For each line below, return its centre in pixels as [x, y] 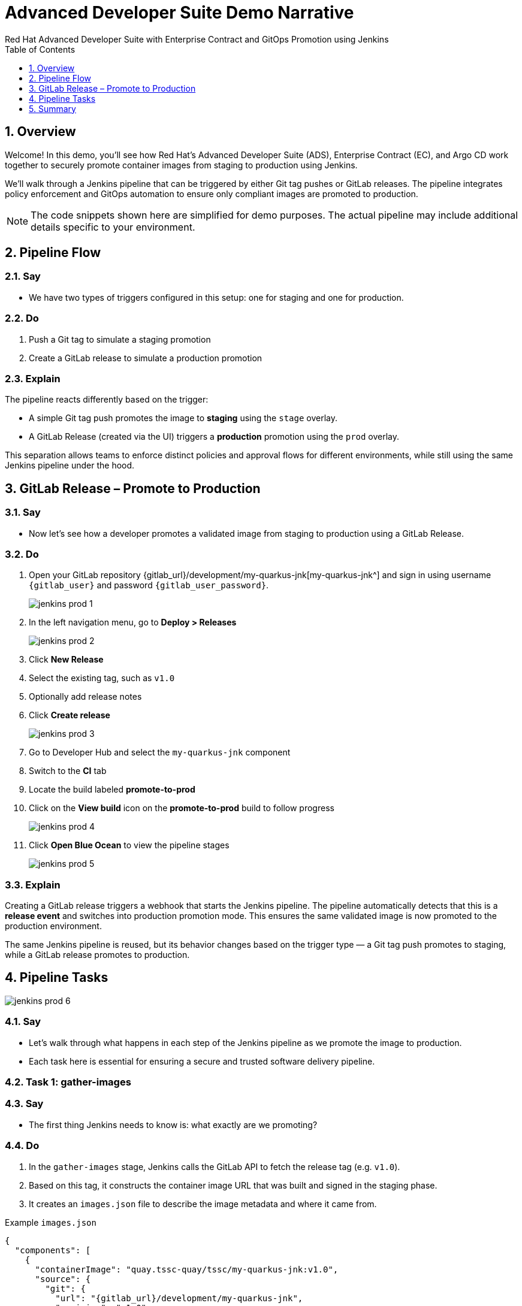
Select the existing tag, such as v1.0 [102, 678]
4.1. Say [23, 1022]
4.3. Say [24, 1104]
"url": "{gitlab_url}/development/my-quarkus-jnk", [179, 1298]
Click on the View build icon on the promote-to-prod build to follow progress [182, 808]
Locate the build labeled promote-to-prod [112, 790]
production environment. [53, 926]
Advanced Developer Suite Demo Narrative [179, 13]
